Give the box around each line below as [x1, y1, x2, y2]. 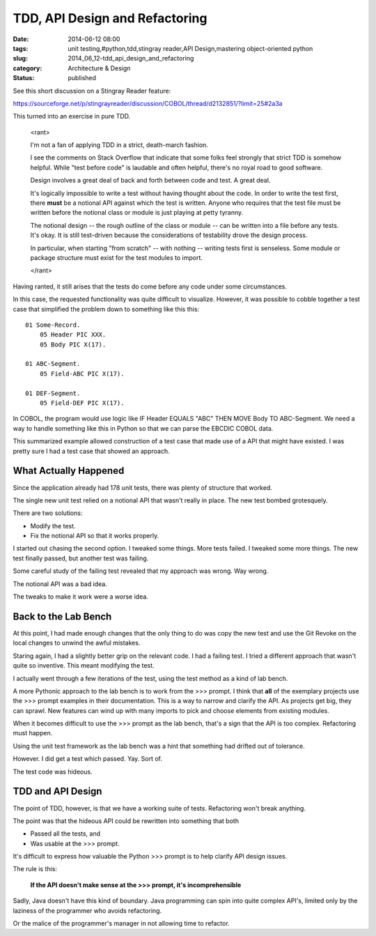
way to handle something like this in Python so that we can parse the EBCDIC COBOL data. [13, 424, 274, 432]
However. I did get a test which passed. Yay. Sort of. [13, 755, 163, 763]
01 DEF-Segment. [25, 389, 81, 397]
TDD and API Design [13, 785, 102, 797]
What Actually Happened [13, 465, 125, 477]
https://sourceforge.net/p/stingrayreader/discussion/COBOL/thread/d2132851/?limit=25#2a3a [13, 99, 283, 107]
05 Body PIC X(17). [39, 340, 107, 348]
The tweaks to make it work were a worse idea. [13, 592, 149, 601]
